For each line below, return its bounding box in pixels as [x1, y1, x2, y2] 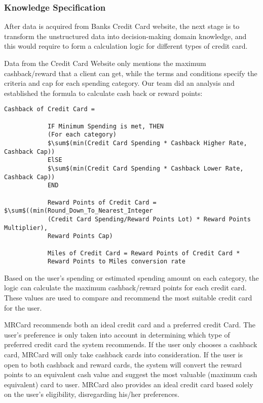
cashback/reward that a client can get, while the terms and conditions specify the [4, 68, 257, 78]
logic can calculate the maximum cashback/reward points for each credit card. [4, 282, 247, 293]
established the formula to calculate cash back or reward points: [4, 87, 203, 98]
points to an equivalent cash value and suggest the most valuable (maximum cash [4, 369, 257, 380]
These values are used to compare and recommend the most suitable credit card [4, 292, 252, 303]
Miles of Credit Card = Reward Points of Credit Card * [47, 249, 240, 257]
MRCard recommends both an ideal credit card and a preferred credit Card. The [4, 319, 256, 330]
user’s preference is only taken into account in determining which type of [4, 329, 230, 340]
